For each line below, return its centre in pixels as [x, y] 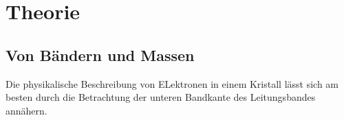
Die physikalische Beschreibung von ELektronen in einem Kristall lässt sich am [172, 83]
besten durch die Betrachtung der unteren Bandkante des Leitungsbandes [161, 97]
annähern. [26, 110]
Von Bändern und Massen [100, 55]
